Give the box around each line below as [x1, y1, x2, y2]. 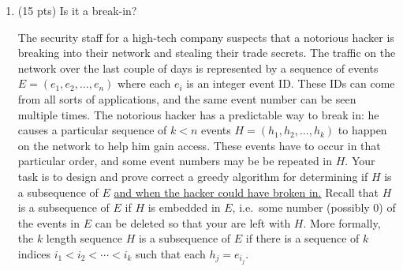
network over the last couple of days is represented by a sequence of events [17, 59, 379, 76]
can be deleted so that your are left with [95, 214, 291, 231]
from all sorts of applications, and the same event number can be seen [17, 90, 356, 107]
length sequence [46, 230, 122, 247]
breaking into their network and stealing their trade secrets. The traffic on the [17, 44, 396, 61]
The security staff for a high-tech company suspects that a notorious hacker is [17, 28, 394, 45]
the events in [17, 214, 80, 231]
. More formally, [303, 214, 381, 231]
